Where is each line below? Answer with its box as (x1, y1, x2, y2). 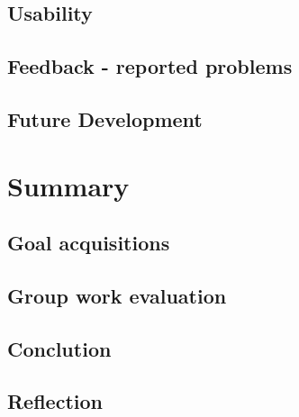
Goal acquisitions (7, 229, 170, 257)
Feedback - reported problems (7, 52, 293, 80)
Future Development (7, 104, 203, 132)
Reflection (7, 387, 103, 415)
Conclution (7, 334, 112, 362)
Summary (7, 167, 130, 204)
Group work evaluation (7, 281, 227, 309)
